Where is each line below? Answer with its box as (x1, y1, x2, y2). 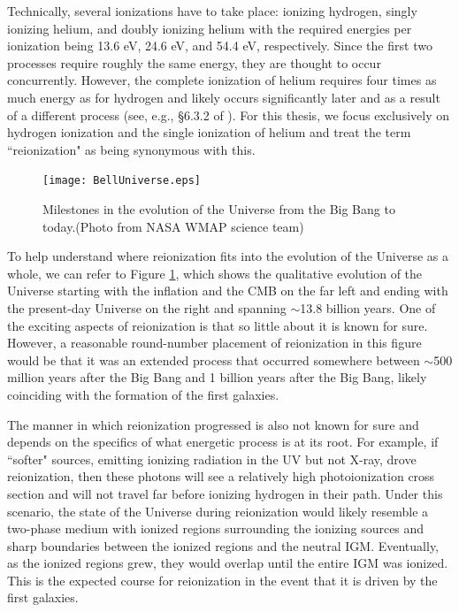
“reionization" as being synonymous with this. (7, 140, 256, 158)
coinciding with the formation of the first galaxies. (7, 385, 279, 403)
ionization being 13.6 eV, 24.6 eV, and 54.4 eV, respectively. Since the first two (7, 36, 432, 55)
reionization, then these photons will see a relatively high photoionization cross (7, 467, 435, 486)
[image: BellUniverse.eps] (42, 174, 201, 187)
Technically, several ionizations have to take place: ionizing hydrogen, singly (7, 2, 417, 19)
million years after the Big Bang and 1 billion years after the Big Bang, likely (7, 368, 427, 386)
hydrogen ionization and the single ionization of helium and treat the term (7, 123, 411, 142)
